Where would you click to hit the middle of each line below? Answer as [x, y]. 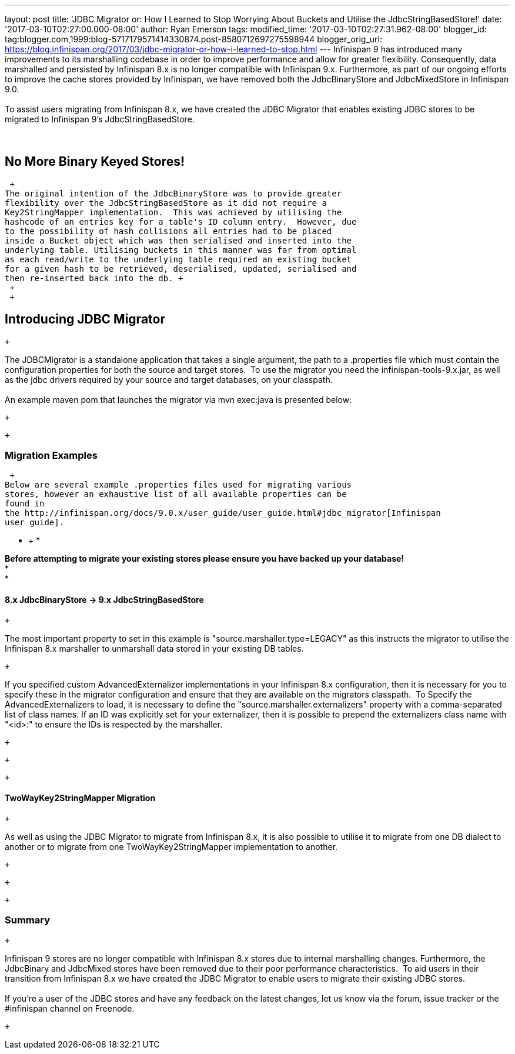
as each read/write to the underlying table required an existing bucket [178, 259]
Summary [28, 920]
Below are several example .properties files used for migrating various [178, 485]
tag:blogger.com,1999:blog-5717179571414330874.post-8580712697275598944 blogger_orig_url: [193, 39]
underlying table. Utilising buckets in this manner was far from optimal [181, 250]
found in [25, 504]
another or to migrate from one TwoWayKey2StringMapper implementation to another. [171, 846]
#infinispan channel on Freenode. [70, 1008]
